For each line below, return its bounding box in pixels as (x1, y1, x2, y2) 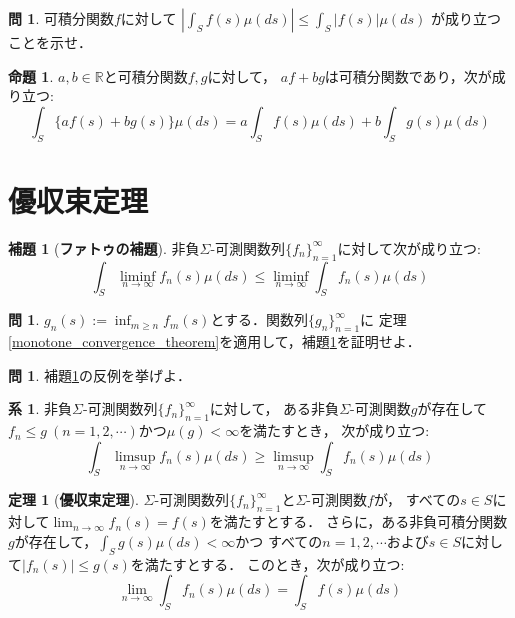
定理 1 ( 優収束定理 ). (8, 489, 139, 510)
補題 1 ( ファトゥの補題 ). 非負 (8, 237, 200, 258)
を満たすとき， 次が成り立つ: (239, 420, 430, 441)
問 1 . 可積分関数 (8, 8, 114, 28)
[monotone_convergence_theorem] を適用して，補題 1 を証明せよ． (8, 331, 421, 352)
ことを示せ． (8, 32, 92, 52)
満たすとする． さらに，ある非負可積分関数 (223, 511, 508, 532)
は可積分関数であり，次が (324, 65, 492, 86)
